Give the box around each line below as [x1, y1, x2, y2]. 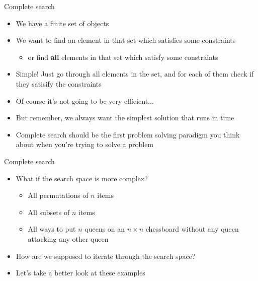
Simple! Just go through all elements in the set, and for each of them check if [16, 68, 254, 79]
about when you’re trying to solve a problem [16, 139, 154, 150]
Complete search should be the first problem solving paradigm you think [16, 129, 240, 139]
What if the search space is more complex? [16, 173, 148, 183]
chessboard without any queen [145, 224, 239, 234]
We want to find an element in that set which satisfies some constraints [16, 35, 236, 45]
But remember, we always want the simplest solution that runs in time [16, 112, 234, 123]
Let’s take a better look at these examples [16, 267, 145, 278]
